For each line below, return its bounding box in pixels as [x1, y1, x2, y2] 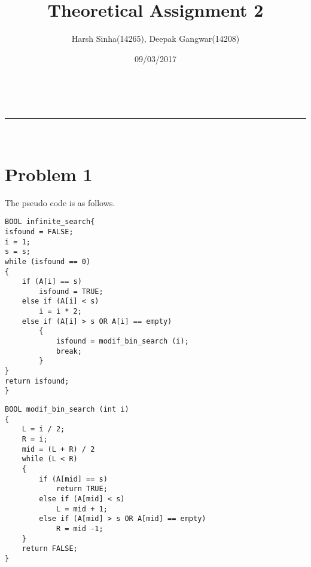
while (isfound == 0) [5, 257, 91, 266]
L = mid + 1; [56, 504, 108, 513]
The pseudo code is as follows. [5, 196, 115, 209]
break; [56, 347, 82, 355]
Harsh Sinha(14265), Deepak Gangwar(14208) [71, 32, 240, 45]
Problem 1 [5, 161, 93, 186]
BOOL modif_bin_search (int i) [5, 405, 129, 414]
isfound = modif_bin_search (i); [56, 337, 189, 346]
